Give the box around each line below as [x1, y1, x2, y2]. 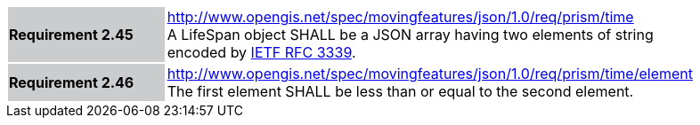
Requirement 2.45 [9, 26, 134, 43]
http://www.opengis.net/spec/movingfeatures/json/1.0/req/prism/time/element [167, 65, 693, 82]
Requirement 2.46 [9, 74, 134, 91]
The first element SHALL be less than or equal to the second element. [167, 82, 634, 100]
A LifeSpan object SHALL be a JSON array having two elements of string [167, 26, 654, 43]
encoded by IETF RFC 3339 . [167, 43, 356, 61]
